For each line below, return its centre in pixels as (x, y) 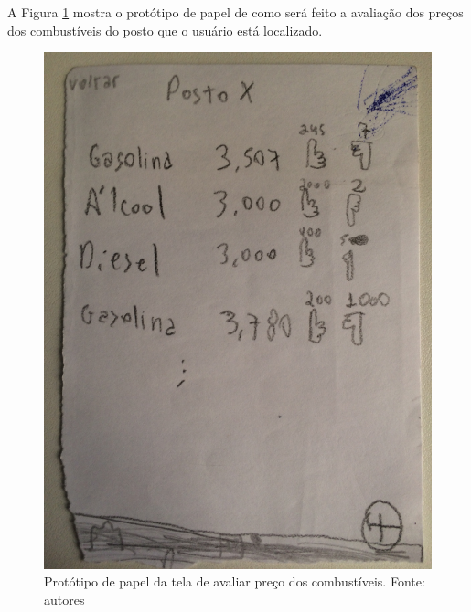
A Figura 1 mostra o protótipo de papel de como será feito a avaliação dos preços (235, 12)
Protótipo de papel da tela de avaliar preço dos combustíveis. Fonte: (235, 581)
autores (64, 599)
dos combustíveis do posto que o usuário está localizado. (165, 30)
